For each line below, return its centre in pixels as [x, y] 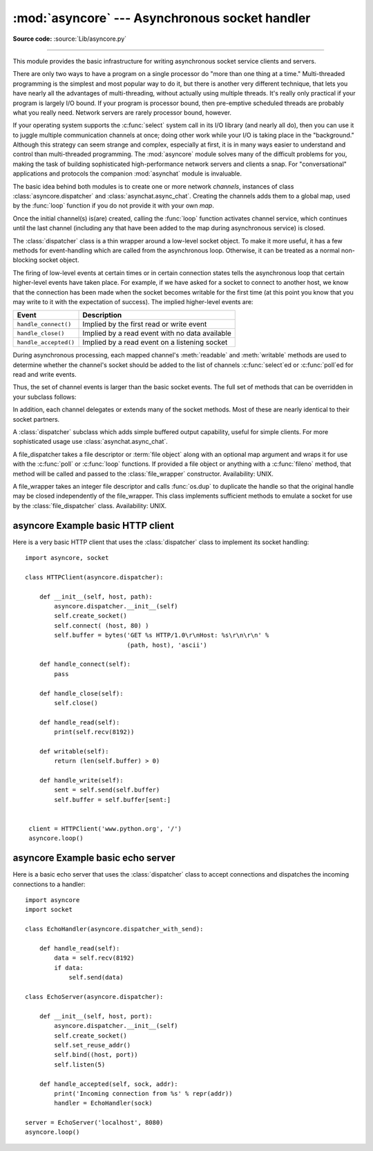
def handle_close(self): [81, 693]
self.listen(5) [80, 1064]
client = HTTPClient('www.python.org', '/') [105, 829]
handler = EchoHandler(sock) [104, 1103]
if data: [69, 967]
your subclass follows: [45, 397]
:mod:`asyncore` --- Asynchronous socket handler [162, 18]
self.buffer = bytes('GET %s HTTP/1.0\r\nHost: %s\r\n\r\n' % [162, 635]
